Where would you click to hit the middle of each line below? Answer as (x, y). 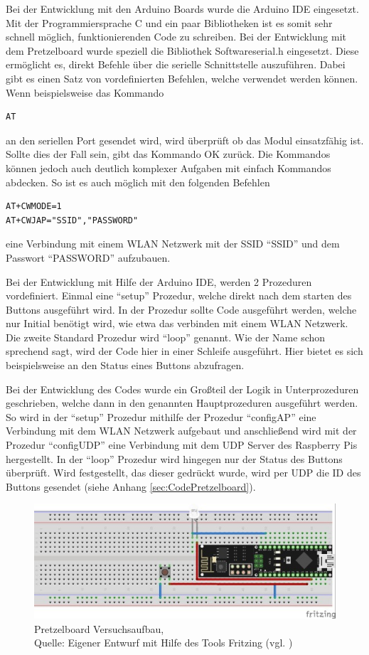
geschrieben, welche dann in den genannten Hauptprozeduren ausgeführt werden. (182, 403)
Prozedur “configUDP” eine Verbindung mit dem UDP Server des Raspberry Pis (182, 445)
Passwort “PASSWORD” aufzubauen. (88, 257)
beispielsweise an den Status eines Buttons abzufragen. (125, 365)
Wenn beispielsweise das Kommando (85, 92)
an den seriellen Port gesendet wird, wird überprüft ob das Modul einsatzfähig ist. (185, 140)
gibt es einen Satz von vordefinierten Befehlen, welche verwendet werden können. (182, 78)
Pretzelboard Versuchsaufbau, (99, 628)
